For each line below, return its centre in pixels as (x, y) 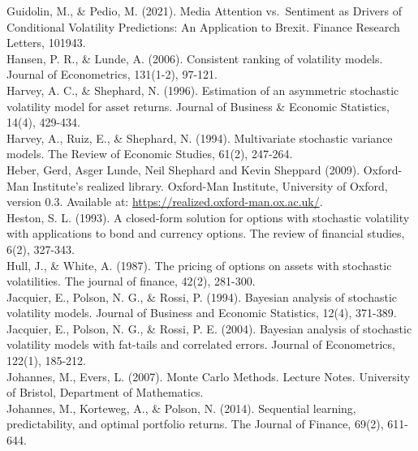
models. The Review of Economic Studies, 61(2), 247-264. (150, 154)
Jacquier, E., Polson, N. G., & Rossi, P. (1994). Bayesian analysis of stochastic (202, 296)
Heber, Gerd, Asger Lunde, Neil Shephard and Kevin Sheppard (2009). (183, 169)
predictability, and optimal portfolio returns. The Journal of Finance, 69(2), (195, 424)
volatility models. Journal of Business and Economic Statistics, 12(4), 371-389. (202, 313)
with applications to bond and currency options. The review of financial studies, (206, 233)
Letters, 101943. (46, 43)
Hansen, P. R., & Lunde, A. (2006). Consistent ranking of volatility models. (195, 58)
